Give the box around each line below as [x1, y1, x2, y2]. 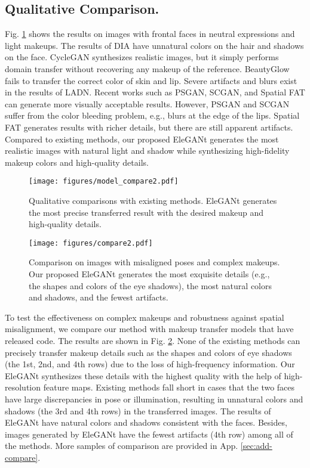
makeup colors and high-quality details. [5, 156, 149, 168]
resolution [5, 381, 41, 393]
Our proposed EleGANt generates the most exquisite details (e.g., [29, 268, 270, 280]
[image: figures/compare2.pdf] [29, 238, 153, 247]
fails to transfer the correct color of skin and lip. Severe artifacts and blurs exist [5, 74, 297, 86]
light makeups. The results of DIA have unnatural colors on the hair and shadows [5, 39, 304, 51]
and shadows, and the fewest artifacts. [29, 291, 168, 303]
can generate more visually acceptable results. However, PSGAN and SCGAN [5, 97, 290, 110]
